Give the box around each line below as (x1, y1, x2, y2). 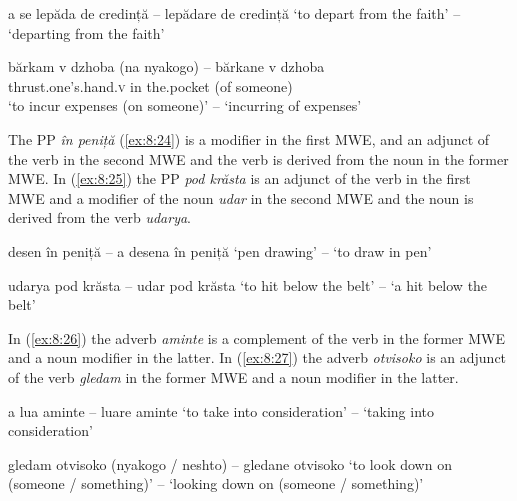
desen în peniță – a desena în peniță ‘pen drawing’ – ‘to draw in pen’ (8, 240, 432, 261)
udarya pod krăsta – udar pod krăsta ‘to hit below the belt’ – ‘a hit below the (8, 274, 488, 295)
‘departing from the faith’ (8, 22, 165, 43)
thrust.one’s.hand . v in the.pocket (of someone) (8, 75, 293, 96)
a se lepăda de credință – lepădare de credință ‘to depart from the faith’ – (8, 3, 461, 23)
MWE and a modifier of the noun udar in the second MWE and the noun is (8, 187, 474, 208)
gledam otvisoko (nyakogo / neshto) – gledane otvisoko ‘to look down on (8, 453, 452, 474)
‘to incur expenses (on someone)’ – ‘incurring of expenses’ (8, 95, 362, 116)
